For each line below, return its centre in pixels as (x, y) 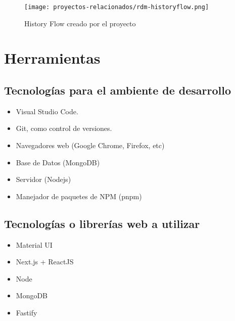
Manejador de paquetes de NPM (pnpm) (79, 196)
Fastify (27, 312)
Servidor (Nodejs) (43, 179)
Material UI (34, 244)
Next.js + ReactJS (45, 262)
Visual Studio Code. (47, 111)
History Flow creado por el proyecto (80, 23)
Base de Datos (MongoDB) (58, 162)
